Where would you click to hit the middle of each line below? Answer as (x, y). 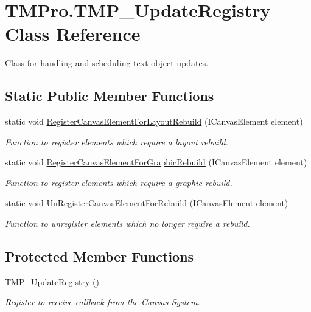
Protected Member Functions (100, 256)
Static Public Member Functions (110, 96)
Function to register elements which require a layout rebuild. (117, 141)
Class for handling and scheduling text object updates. (107, 63)
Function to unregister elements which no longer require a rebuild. (128, 224)
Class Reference (73, 34)
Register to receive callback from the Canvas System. (103, 302)
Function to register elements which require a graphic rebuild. (119, 182)
